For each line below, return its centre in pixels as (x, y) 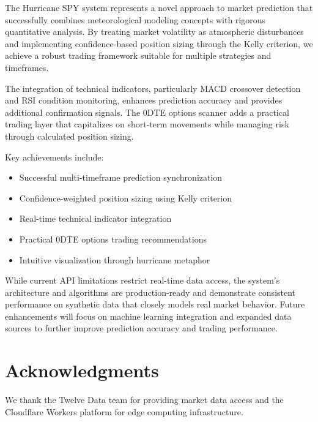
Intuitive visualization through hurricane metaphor (115, 259)
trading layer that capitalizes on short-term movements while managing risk (147, 124)
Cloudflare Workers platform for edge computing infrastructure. (124, 411)
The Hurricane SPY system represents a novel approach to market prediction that (159, 7)
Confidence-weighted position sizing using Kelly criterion (126, 198)
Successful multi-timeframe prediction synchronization (121, 177)
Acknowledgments (82, 370)
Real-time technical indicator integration (95, 218)
